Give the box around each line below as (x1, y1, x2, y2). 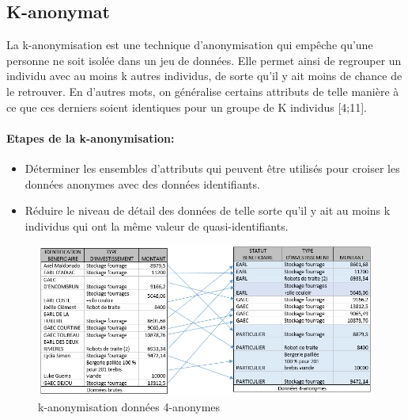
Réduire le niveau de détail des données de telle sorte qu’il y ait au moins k (25, 202, 391, 219)
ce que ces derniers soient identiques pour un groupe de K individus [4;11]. (6, 98, 367, 115)
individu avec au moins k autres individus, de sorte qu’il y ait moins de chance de (6, 67, 402, 84)
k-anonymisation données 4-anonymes (38, 399, 221, 415)
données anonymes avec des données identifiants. (25, 175, 260, 192)
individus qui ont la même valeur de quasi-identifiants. (25, 217, 289, 234)
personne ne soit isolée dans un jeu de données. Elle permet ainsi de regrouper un (6, 52, 402, 68)
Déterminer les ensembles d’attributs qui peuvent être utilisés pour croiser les (25, 159, 400, 176)
